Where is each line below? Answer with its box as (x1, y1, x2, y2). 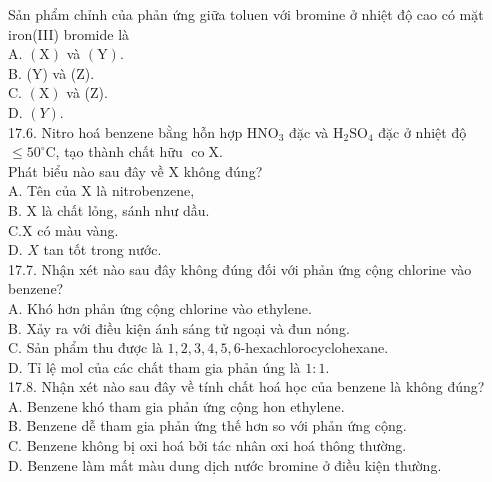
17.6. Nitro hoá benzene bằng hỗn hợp (8, 121, 243, 142)
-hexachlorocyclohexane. (240, 337, 389, 358)
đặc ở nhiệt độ (378, 121, 467, 142)
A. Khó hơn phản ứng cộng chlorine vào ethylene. (8, 297, 312, 318)
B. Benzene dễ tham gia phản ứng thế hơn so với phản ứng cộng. (8, 415, 407, 436)
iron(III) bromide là (8, 23, 130, 44)
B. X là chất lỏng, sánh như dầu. (8, 199, 210, 220)
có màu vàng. (37, 219, 119, 240)
